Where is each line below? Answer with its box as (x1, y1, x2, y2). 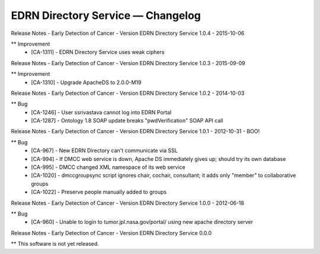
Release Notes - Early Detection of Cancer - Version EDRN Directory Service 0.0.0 (11, 229, 212, 236)
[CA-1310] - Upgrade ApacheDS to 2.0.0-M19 (31, 79, 142, 86)
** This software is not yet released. (11, 240, 99, 247)
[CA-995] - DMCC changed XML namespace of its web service (31, 163, 186, 171)
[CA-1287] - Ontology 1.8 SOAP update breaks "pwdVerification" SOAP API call (31, 117, 223, 124)
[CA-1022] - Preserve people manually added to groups (31, 188, 167, 195)
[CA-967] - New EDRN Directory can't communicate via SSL (31, 147, 178, 154)
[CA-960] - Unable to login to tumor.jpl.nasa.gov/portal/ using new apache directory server (31, 218, 253, 226)
